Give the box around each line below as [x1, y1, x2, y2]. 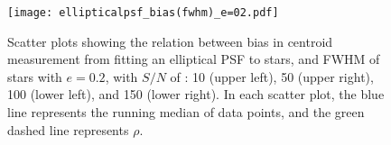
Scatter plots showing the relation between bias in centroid [7, 32, 333, 50]
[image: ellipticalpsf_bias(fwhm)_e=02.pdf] [7, 6, 279, 19]
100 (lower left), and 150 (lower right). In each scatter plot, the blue [7, 85, 385, 104]
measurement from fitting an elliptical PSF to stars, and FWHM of [7, 50, 380, 68]
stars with [7, 67, 62, 86]
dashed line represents [7, 120, 129, 139]
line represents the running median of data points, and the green [7, 103, 365, 122]
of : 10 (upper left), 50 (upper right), [170, 67, 374, 86]
